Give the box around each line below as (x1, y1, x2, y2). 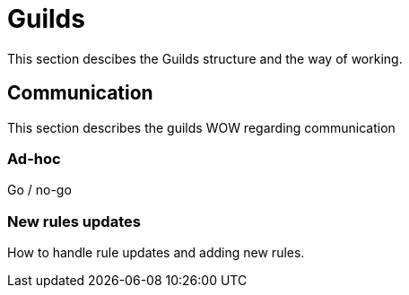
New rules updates (7, 212, 141, 230)
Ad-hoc (7, 149, 61, 168)
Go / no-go (7, 182, 72, 198)
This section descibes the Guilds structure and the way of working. (7, 50, 403, 66)
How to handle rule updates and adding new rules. (7, 245, 305, 261)
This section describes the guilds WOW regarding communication (7, 119, 396, 135)
